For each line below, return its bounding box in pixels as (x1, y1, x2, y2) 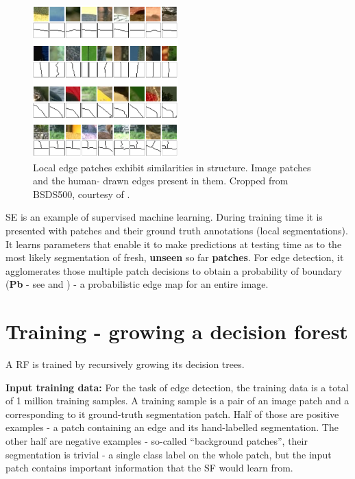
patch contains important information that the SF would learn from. (5, 460, 293, 475)
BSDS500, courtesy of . (33, 186, 130, 201)
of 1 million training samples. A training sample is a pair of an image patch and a (5, 393, 350, 408)
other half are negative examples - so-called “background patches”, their (5, 433, 308, 447)
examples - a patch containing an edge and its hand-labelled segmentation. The (5, 420, 339, 434)
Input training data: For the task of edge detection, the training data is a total (5, 380, 349, 394)
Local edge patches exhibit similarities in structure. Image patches (33, 160, 311, 174)
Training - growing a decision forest (5, 317, 348, 345)
